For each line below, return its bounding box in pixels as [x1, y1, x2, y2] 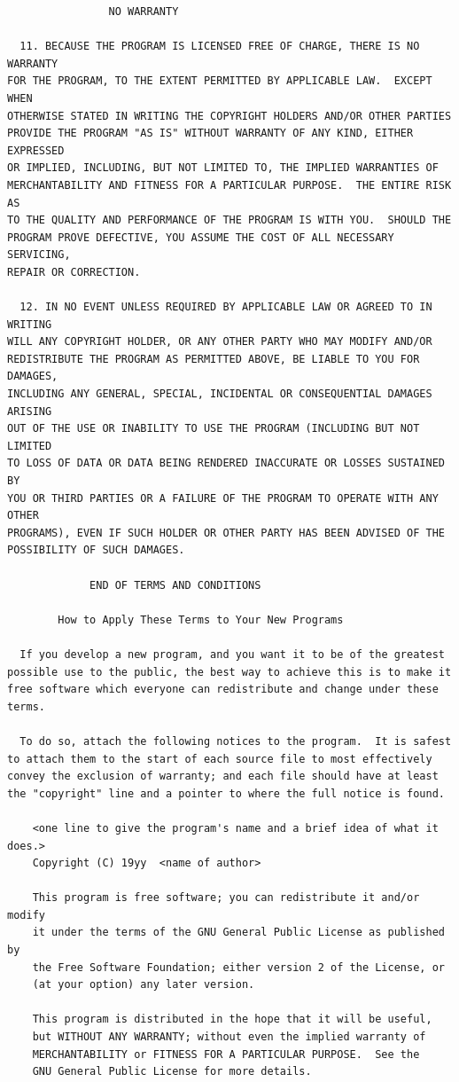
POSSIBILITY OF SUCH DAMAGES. [7, 544, 185, 557]
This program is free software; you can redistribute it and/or [32, 891, 420, 905]
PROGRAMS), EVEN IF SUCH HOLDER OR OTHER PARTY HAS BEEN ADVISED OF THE [7, 526, 445, 539]
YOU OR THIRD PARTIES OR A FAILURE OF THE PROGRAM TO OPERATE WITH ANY [7, 491, 439, 505]
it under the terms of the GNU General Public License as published [32, 926, 445, 939]
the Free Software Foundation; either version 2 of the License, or [32, 960, 445, 974]
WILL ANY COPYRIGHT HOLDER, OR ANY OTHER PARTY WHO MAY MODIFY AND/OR [7, 335, 432, 349]
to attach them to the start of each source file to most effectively [7, 752, 432, 765]
